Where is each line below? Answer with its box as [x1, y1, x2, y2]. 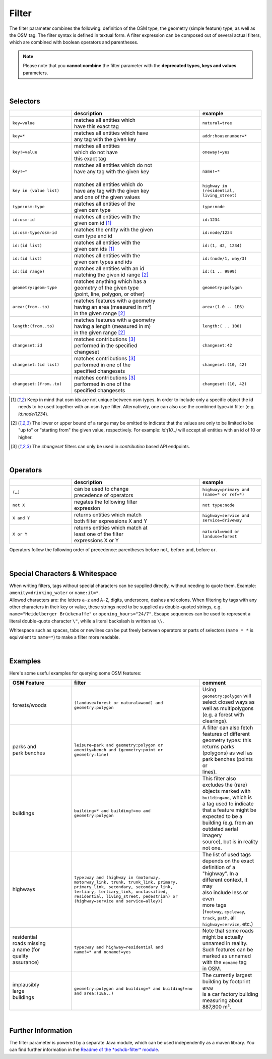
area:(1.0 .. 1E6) [202, 304, 245, 310]
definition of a [202, 864, 235, 871]
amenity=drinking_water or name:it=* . [9, 590, 100, 596]
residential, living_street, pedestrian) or [74, 894, 178, 899]
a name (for [12, 946, 40, 953]
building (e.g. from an [202, 819, 254, 826]
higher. [18, 434, 33, 440]
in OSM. [202, 965, 222, 972]
